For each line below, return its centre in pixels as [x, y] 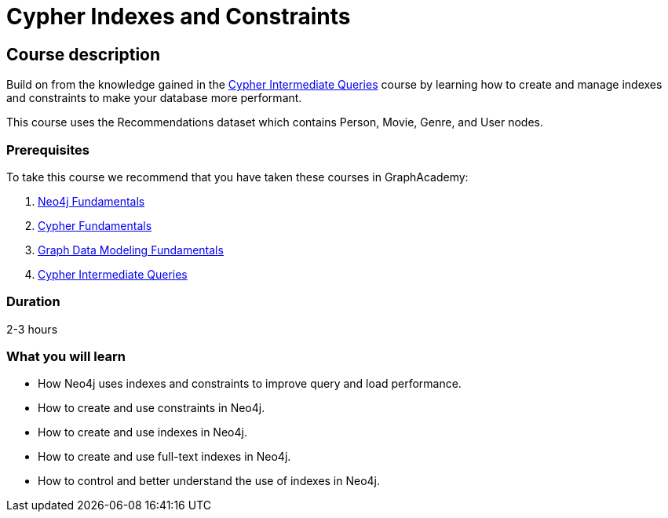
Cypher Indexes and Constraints [179, 16]
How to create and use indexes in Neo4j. [142, 432]
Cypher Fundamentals [95, 225]
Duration [33, 302]
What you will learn [66, 357]
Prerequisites [48, 150]
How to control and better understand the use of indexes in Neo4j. [209, 481]
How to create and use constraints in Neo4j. [151, 408]
